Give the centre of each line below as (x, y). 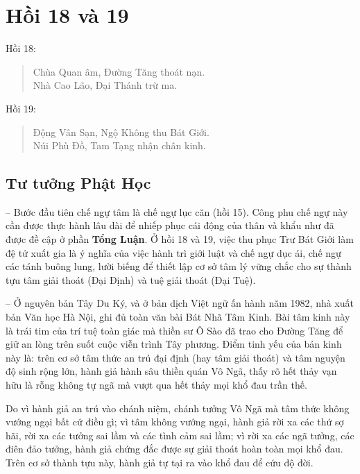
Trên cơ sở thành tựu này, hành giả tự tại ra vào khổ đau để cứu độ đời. (160, 462)
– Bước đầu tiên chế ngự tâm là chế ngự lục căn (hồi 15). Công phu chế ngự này (177, 211)
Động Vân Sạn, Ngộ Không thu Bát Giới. (121, 132)
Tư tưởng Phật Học (78, 183)
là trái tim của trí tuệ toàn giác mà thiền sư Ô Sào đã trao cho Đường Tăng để (174, 330)
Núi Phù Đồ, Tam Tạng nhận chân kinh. (119, 145)
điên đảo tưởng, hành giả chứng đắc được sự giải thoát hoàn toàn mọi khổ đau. (174, 449)
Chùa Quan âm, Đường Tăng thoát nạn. (119, 71)
